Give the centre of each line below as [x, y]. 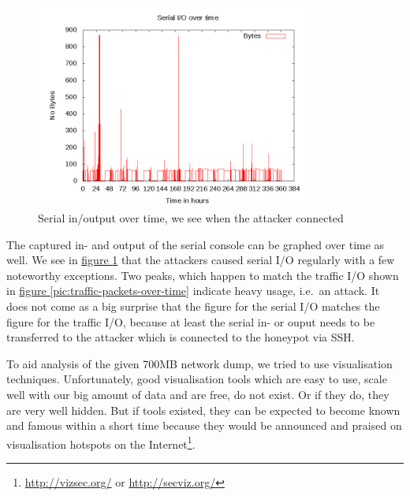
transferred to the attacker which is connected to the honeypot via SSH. [181, 337]
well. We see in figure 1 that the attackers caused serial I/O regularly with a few [201, 260]
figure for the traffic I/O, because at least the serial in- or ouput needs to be [191, 321]
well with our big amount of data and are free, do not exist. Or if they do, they [198, 394]
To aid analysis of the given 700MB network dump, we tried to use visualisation [199, 363]
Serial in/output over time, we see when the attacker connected [191, 217]
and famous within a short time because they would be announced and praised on [204, 425]
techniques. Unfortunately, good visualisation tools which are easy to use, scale [197, 379]
